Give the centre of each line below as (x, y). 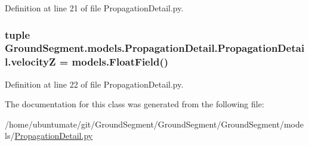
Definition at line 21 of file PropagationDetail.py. (94, 8)
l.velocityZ (30, 62)
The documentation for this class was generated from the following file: (135, 104)
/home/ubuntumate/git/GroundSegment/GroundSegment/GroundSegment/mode (154, 124)
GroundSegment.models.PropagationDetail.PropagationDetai (155, 48)
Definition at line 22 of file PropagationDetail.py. (94, 84)
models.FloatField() (120, 62)
